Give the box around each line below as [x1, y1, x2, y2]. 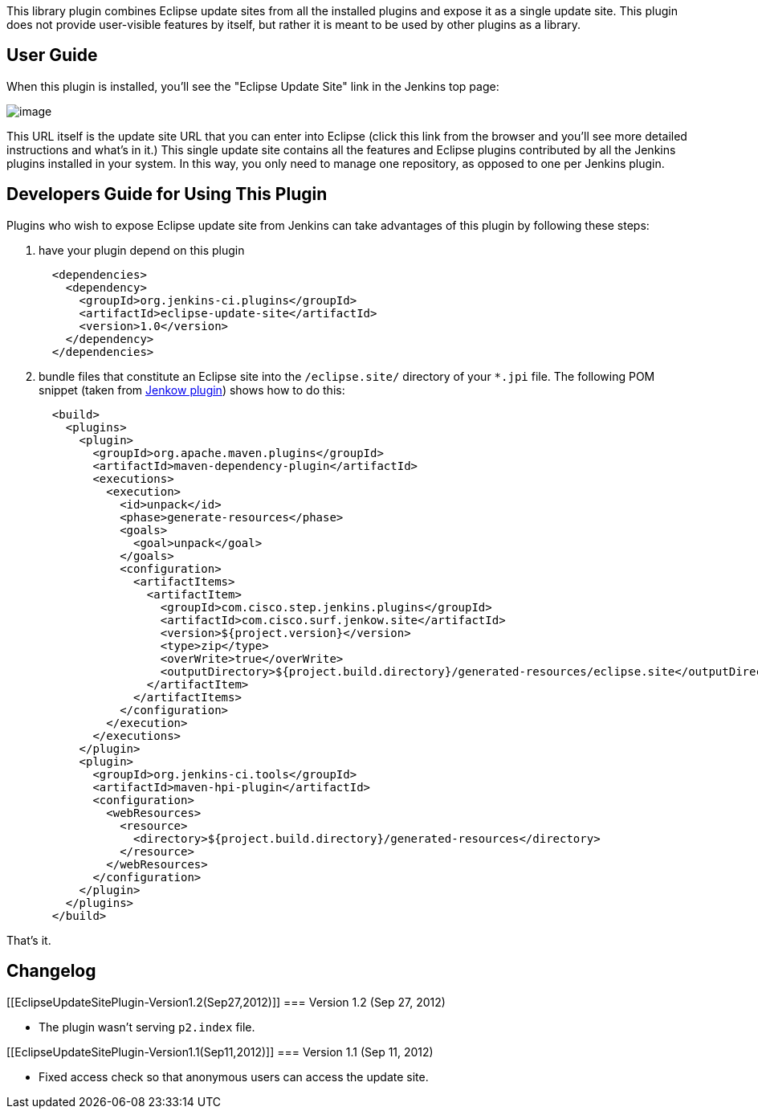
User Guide [6, 45, 98, 66]
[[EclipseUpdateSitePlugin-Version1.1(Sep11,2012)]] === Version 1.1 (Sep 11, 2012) [6, 1044, 434, 1059]
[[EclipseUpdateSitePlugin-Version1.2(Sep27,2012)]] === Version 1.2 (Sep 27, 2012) [6, 995, 446, 1009]
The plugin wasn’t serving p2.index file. [39, 1019, 255, 1034]
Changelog [6, 961, 96, 982]
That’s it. [6, 933, 51, 947]
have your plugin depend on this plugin [39, 243, 245, 257]
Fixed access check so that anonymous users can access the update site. [39, 1069, 429, 1084]
